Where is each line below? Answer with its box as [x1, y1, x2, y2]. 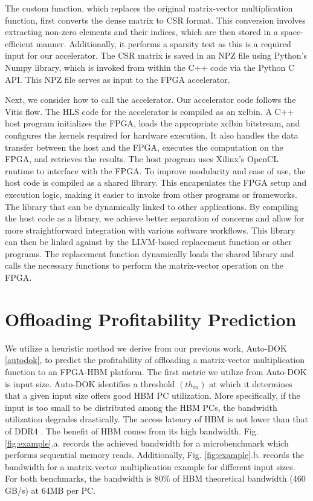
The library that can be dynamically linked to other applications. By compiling [5, 200, 298, 212]
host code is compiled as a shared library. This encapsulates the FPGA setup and [5, 176, 307, 189]
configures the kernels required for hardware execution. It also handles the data [5, 128, 298, 141]
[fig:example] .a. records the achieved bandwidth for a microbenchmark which [5, 436, 289, 449]
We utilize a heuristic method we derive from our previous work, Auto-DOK [5, 341, 287, 354]
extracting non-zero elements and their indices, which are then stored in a [5, 25, 278, 38]
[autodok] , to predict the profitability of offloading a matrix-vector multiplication [5, 353, 305, 366]
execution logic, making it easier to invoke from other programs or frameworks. [5, 188, 297, 200]
